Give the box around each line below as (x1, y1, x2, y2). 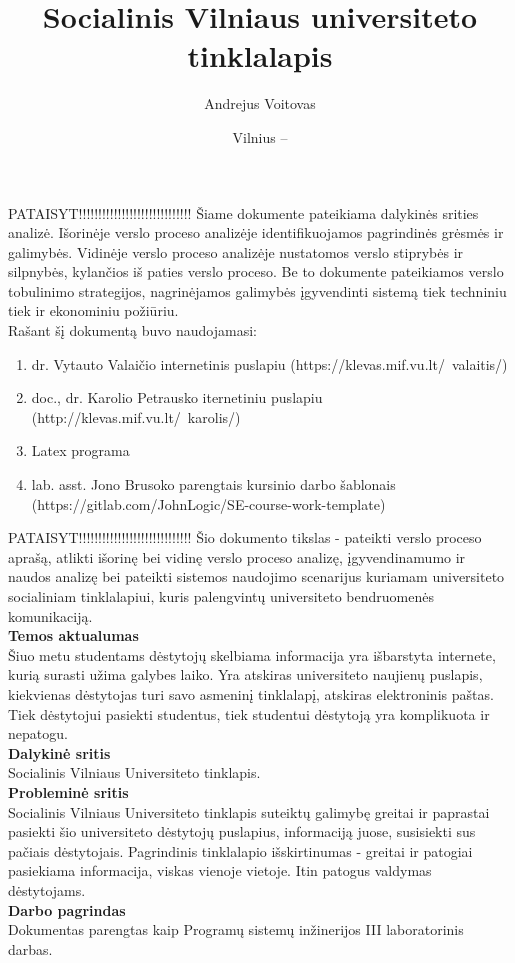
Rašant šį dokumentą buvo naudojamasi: (8, 320, 257, 341)
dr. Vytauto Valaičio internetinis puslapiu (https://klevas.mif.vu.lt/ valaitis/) (31, 353, 508, 374)
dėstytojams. (8, 879, 86, 900)
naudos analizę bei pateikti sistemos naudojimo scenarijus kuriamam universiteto (8, 566, 505, 587)
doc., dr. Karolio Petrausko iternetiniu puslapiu (31, 387, 323, 408)
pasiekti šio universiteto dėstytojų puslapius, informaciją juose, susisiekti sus (8, 821, 476, 842)
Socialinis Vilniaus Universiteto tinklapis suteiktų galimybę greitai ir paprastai (8, 801, 490, 822)
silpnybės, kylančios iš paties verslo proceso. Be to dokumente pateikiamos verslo (8, 261, 504, 282)
